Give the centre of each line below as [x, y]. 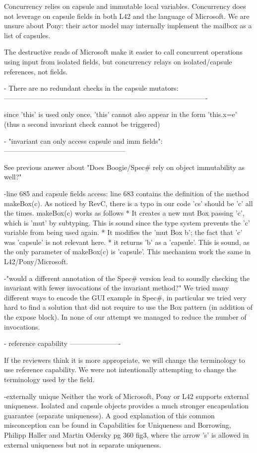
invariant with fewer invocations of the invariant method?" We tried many [117, 288]
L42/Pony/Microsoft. [36, 261]
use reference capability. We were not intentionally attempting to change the [120, 369]
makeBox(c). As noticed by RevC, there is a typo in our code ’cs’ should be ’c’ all [128, 203]
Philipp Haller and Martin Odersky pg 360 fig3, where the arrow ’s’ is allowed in [127, 434]
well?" [13, 177]
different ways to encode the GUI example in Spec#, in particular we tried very [125, 297]
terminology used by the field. [49, 379]
